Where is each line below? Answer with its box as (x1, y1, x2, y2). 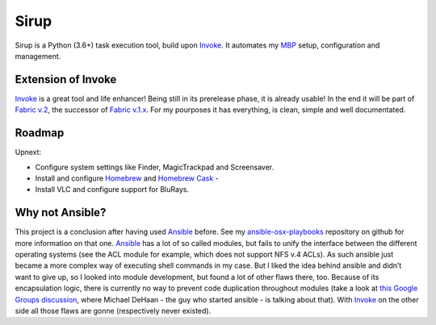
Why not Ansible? (15, 206, 107, 219)
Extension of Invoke (15, 73, 117, 86)
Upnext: (15, 148, 42, 157)
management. (15, 51, 61, 60)
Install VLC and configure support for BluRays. (35, 185, 190, 194)
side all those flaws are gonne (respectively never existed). (15, 306, 212, 315)
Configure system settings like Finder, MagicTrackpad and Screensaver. (35, 162, 275, 172)
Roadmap (15, 126, 65, 140)
